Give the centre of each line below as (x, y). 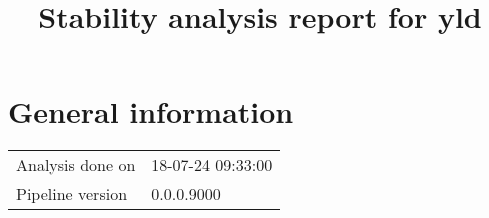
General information (151, 111)
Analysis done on (76, 165)
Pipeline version (72, 194)
